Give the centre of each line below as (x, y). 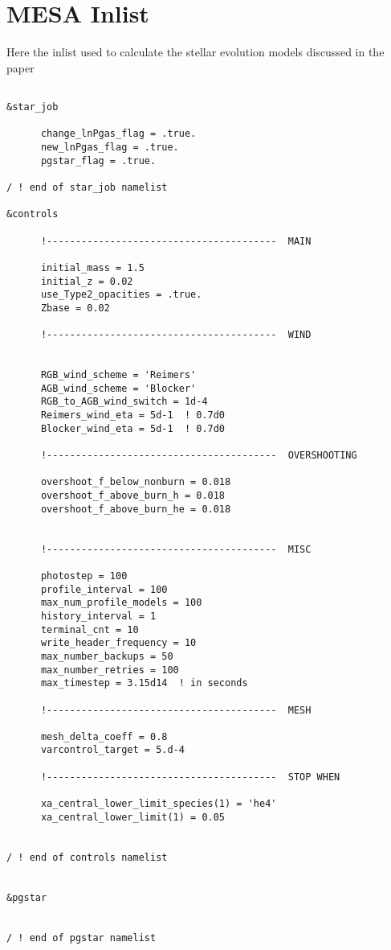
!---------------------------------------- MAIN (176, 241)
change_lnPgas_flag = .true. (118, 134)
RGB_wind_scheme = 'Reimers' (118, 375)
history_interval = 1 (98, 616)
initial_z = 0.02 (87, 281)
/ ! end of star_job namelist (87, 187)
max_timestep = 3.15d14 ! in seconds (144, 683)
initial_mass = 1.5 (92, 267)
